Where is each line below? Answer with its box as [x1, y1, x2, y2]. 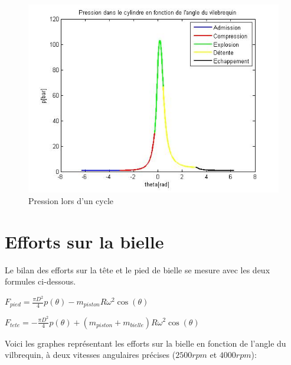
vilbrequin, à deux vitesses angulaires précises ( [5, 348, 176, 361]
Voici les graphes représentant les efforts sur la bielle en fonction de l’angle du [5, 337, 286, 349]
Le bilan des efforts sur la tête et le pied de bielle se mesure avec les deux [5, 263, 270, 276]
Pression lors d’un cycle [28, 195, 114, 207]
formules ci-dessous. [5, 275, 76, 288]
